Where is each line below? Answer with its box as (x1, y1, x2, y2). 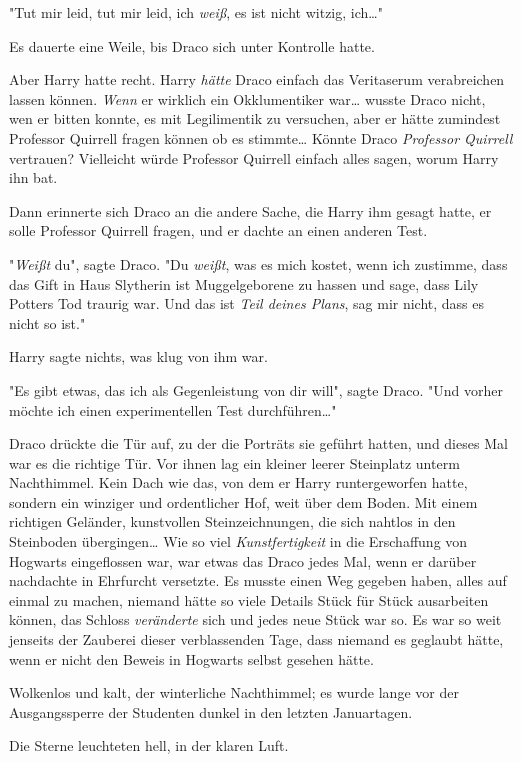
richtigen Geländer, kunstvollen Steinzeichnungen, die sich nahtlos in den (9, 511, 456, 532)
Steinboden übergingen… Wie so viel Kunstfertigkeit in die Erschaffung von (9, 531, 468, 552)
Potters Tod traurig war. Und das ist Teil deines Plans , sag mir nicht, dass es (9, 293, 485, 314)
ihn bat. (9, 167, 58, 188)
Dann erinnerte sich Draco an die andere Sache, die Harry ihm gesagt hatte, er (9, 200, 492, 221)
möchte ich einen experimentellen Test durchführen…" (9, 399, 337, 420)
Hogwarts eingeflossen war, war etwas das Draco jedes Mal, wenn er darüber (9, 550, 477, 571)
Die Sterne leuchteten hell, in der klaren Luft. (9, 735, 289, 756)
